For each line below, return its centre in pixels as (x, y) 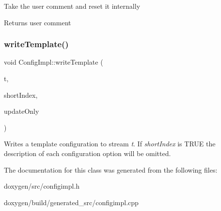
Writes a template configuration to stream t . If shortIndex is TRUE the (110, 144)
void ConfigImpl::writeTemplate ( (54, 62)
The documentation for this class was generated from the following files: (111, 169)
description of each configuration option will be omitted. (87, 153)
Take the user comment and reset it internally (72, 6)
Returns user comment (38, 22)
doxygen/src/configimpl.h (42, 186)
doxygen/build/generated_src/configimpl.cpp (71, 202)
